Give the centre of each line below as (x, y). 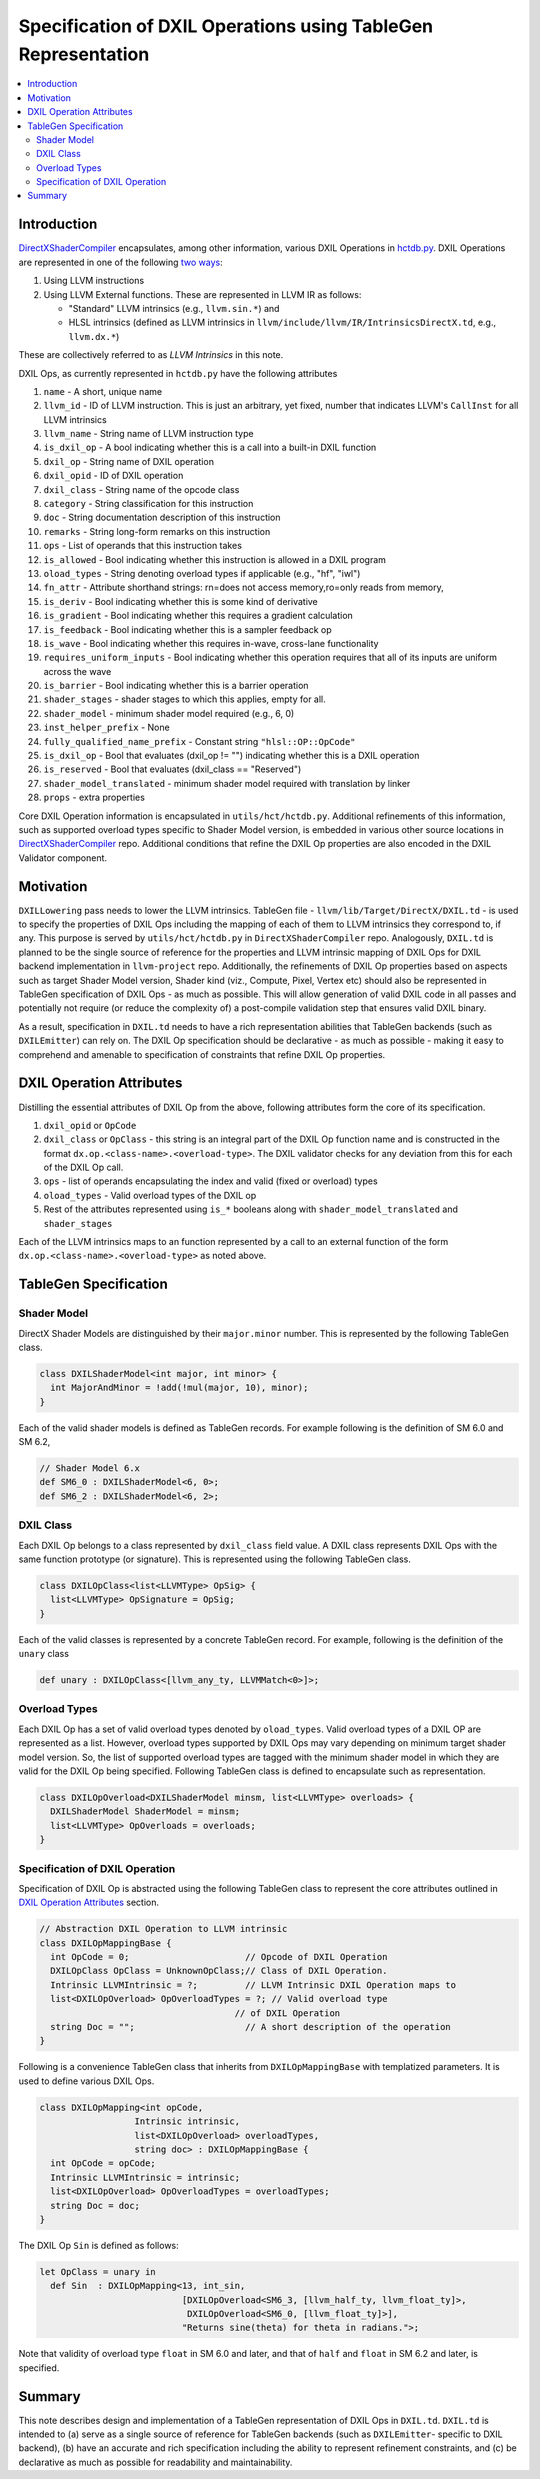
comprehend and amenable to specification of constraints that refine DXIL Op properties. (202, 1054)
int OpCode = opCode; (103, 2163)
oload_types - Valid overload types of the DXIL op (150, 1195)
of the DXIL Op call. (83, 1167)
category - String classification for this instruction (148, 504)
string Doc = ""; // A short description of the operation (251, 2027)
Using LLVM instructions (94, 281)
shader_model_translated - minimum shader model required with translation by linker (227, 783)
